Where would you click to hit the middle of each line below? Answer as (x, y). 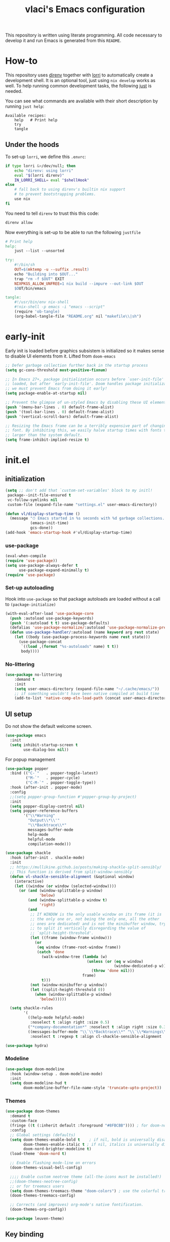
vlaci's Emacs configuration (85, 9)
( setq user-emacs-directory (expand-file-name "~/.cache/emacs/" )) (87, 689)
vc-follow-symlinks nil (32, 500)
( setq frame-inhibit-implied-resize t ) (47, 440)
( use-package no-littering (34, 675)
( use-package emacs (26, 735)
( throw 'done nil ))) (113, 971)
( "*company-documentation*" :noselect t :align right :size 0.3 (97, 1027)
